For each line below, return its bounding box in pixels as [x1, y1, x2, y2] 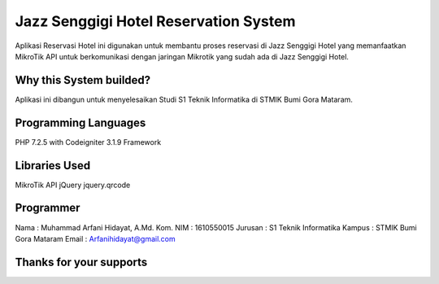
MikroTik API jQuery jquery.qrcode [15, 180, 131, 190]
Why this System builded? [15, 73, 151, 87]
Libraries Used [15, 159, 91, 173]
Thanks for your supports [15, 255, 148, 269]
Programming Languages [15, 116, 146, 129]
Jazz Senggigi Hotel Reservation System [15, 12, 296, 30]
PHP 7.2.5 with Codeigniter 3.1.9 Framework [15, 137, 162, 146]
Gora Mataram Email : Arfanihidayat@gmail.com [15, 234, 176, 243]
